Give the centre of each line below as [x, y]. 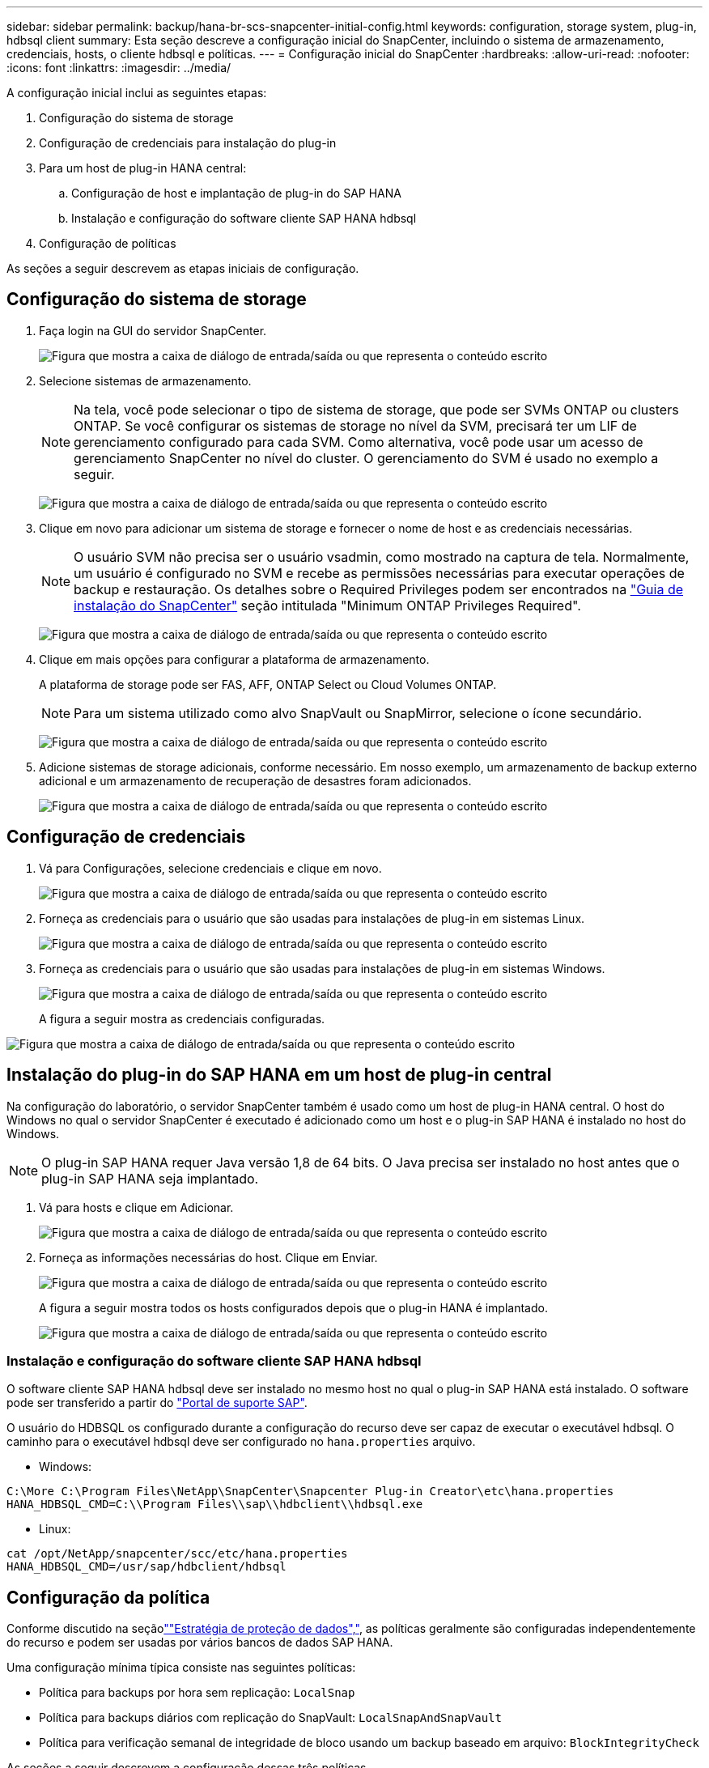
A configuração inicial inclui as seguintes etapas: [137, 93]
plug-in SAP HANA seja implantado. [150, 1178]
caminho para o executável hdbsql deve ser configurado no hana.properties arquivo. [241, 1442]
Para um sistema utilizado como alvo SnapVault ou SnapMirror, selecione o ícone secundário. [358, 713]
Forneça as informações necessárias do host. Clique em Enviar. [208, 1257]
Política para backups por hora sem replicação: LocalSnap [197, 1693]
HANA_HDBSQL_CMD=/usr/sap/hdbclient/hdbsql [146, 1567]
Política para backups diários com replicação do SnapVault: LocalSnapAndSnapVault [270, 1718]
